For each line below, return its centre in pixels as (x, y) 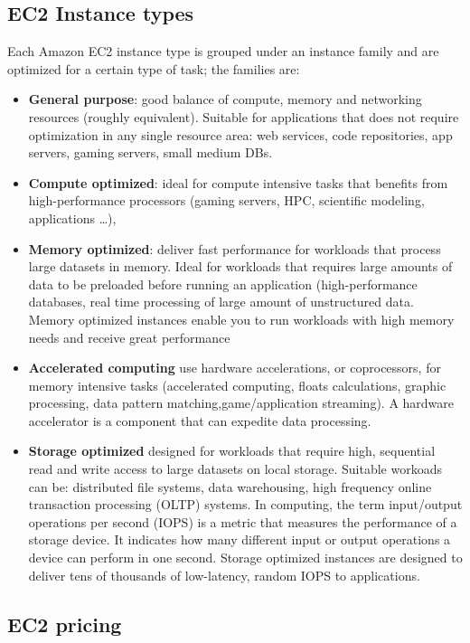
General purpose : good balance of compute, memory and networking (225, 99)
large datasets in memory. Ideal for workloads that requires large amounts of (240, 266)
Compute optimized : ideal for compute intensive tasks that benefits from (238, 182)
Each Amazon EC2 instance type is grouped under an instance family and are (223, 51)
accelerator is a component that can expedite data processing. (200, 420)
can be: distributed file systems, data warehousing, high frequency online (230, 486)
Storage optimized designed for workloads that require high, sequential (232, 451)
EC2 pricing (65, 624)
